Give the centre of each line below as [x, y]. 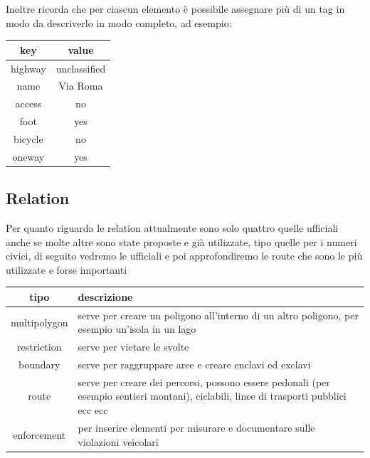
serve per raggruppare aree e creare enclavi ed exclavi [194, 364]
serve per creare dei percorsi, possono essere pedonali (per [204, 382]
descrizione [105, 296]
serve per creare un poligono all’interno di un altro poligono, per [218, 315]
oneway [28, 156]
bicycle [28, 138]
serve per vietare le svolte [133, 347]
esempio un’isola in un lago [137, 329]
